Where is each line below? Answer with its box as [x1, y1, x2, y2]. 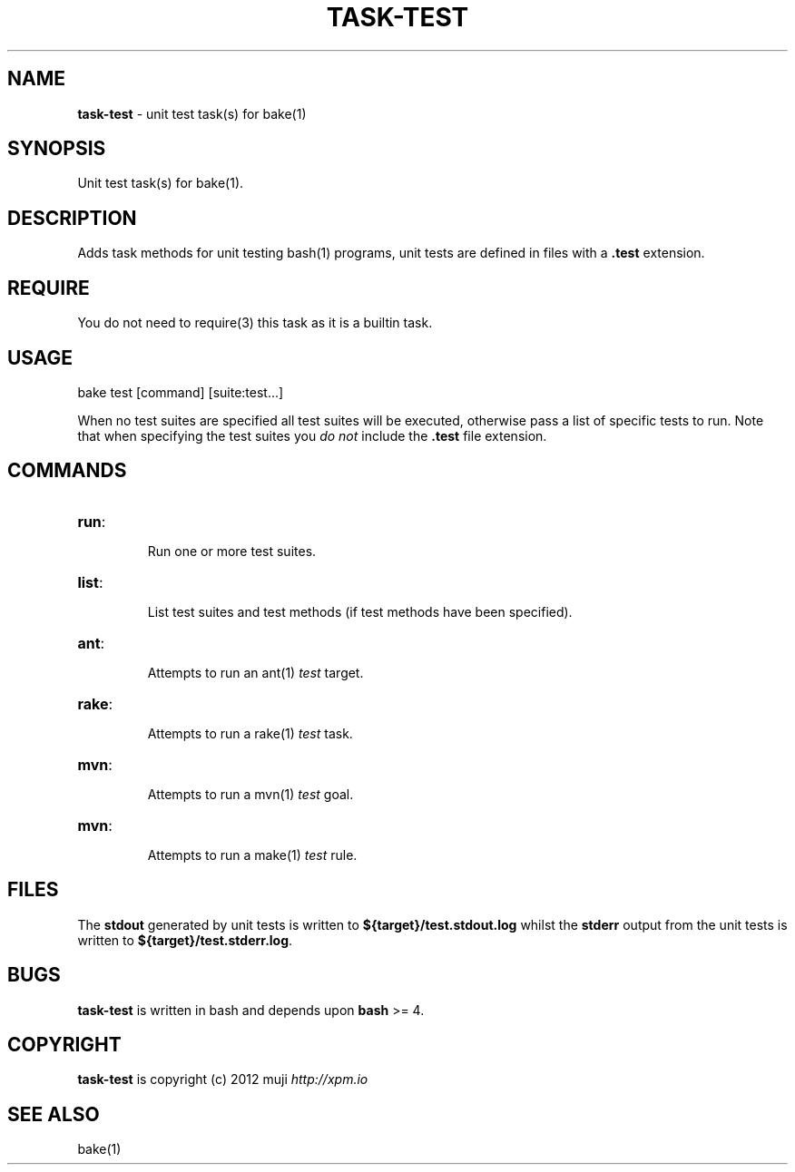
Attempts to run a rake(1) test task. [147, 725, 353, 741]
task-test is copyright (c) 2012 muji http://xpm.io [77, 1071, 368, 1088]
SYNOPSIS [7, 137, 106, 161]
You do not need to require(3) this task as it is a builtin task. [77, 315, 433, 331]
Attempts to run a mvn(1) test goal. [147, 786, 354, 802]
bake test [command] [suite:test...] [77, 384, 284, 400]
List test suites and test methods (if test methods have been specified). [147, 603, 573, 620]
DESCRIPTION [7, 206, 137, 230]
